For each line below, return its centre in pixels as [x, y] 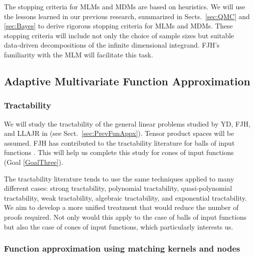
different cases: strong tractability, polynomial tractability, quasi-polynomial [118, 188]
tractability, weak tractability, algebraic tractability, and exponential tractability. [126, 197]
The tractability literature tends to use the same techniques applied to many [119, 178]
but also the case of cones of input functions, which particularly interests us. [119, 226]
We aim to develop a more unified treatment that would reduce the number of [121, 207]
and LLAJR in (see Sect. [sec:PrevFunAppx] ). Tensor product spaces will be [119, 133]
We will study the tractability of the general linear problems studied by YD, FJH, [127, 123]
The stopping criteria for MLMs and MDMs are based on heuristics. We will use [125, 6]
